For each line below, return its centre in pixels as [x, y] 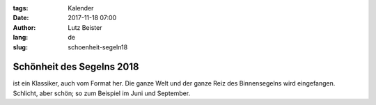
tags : [21, 8]
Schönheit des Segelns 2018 [76, 67]
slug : [20, 47]
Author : [24, 27]
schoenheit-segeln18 [98, 47]
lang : [21, 38]
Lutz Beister [85, 27]
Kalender [81, 8]
